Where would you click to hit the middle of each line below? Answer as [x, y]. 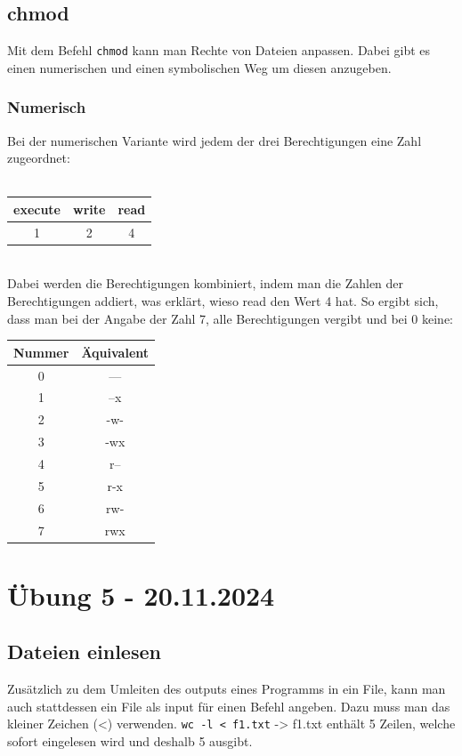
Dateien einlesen [84, 651]
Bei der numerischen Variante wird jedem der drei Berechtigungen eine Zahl [215, 140]
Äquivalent [115, 352]
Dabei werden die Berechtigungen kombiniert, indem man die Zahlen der [206, 283]
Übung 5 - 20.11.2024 [141, 595]
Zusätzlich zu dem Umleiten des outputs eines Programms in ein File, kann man [227, 689]
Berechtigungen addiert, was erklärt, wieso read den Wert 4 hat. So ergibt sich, [223, 301]
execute [37, 209]
